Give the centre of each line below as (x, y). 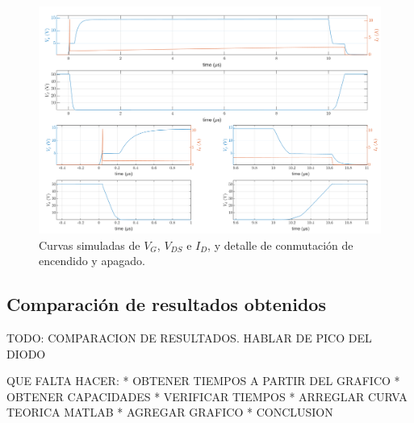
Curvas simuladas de (90, 245)
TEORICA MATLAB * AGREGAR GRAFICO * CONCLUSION (170, 412)
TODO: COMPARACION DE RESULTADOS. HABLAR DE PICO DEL (189, 337)
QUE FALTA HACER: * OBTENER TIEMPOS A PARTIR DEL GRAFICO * (203, 381)
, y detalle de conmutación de (280, 245)
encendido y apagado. (92, 261)
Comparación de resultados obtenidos (166, 304)
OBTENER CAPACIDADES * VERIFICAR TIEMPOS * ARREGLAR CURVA (207, 396)
